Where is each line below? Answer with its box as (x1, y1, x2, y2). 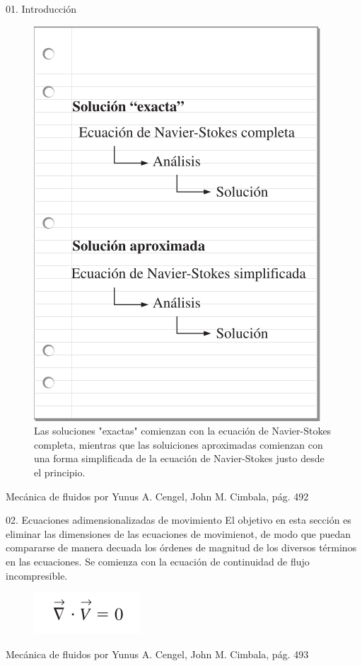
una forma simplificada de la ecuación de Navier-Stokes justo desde (34, 451, 325, 466)
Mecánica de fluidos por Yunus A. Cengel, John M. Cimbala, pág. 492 (6, 488, 309, 503)
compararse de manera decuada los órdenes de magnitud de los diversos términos (6, 540, 357, 555)
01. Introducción (6, 1, 77, 16)
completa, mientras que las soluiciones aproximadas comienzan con (34, 437, 323, 452)
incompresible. (6, 568, 68, 582)
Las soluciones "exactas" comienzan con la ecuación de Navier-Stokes (34, 423, 332, 438)
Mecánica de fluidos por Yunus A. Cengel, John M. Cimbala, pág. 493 (6, 646, 309, 661)
